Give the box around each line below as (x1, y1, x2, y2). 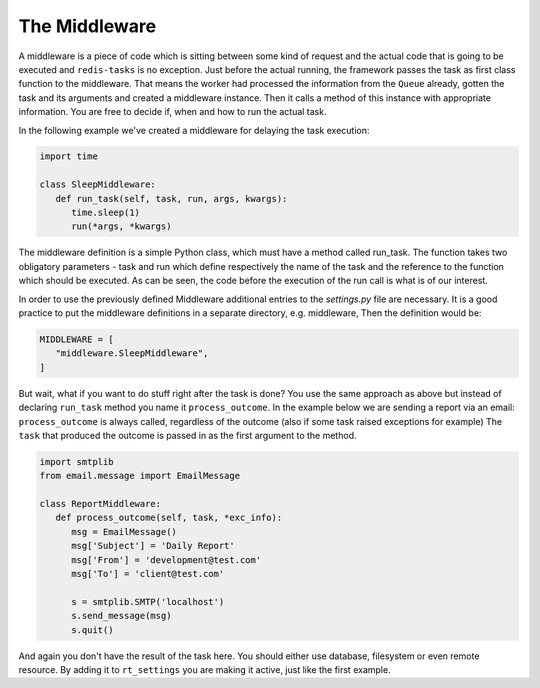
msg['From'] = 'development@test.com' (71, 554, 262, 565)
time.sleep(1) (71, 207, 140, 219)
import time (39, 151, 99, 162)
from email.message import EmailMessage (39, 470, 240, 482)
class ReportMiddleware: (39, 498, 162, 510)
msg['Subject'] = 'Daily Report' (71, 540, 235, 552)
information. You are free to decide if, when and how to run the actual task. (18, 106, 327, 118)
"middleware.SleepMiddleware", (55, 348, 209, 359)
